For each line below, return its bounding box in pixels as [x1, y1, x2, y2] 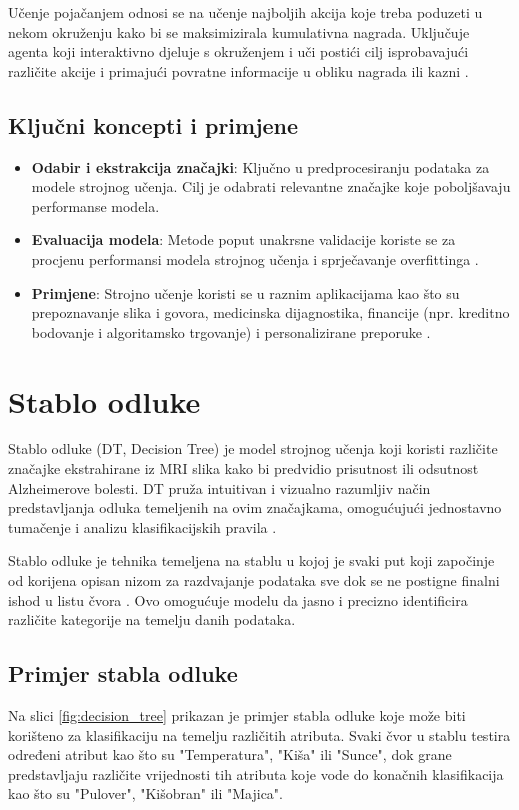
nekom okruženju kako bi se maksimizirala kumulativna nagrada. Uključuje [8, 21, 470, 42]
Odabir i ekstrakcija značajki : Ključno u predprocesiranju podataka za [31, 156, 490, 177]
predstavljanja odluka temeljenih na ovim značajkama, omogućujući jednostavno [8, 497, 502, 518]
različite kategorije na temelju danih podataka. [8, 609, 296, 630]
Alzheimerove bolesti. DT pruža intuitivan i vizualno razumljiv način [8, 477, 431, 498]
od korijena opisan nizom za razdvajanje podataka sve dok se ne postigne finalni [8, 570, 500, 591]
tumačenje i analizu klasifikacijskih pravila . [8, 516, 277, 537]
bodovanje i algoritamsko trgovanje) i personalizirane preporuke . [31, 321, 431, 342]
